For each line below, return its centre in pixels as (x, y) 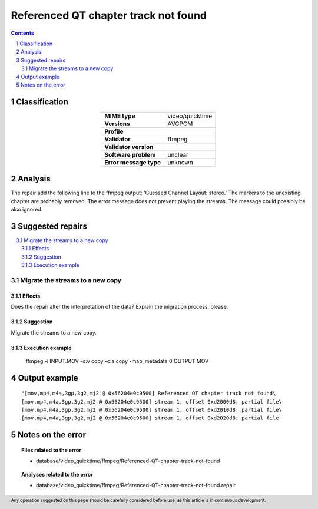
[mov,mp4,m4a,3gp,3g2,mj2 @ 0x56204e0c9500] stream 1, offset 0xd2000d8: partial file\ (152, 401)
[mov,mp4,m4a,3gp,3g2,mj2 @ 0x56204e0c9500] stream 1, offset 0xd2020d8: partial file (150, 418)
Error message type (132, 162)
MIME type (120, 116)
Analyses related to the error (57, 474)
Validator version (129, 147)
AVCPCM (180, 124)
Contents (23, 33)
